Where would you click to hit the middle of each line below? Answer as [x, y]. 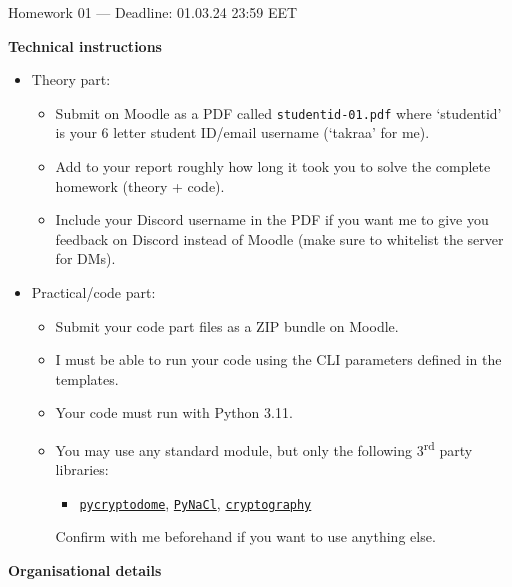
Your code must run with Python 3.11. [174, 412]
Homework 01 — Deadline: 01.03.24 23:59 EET [153, 12]
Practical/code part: [93, 292]
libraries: [82, 469]
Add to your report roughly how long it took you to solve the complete [273, 166]
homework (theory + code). [140, 185]
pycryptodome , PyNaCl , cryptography [195, 502]
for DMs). [85, 258]
